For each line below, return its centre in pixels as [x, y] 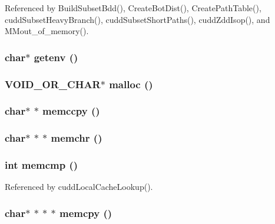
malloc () [131, 84]
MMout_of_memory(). [47, 31]
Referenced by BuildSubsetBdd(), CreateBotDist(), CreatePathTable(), [133, 8]
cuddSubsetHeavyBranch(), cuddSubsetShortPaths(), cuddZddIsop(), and [137, 19]
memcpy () [86, 213]
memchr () [77, 138]
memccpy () [71, 111]
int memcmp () [42, 165]
